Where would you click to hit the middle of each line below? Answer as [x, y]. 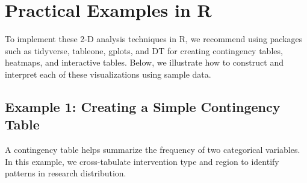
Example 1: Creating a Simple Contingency [143, 106]
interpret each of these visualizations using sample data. [108, 74]
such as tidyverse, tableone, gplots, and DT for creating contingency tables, [144, 50]
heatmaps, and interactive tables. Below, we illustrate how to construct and [144, 62]
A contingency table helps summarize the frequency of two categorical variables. [153, 150]
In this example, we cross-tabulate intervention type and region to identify [142, 161]
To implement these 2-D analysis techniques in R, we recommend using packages [154, 39]
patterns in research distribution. [66, 173]
